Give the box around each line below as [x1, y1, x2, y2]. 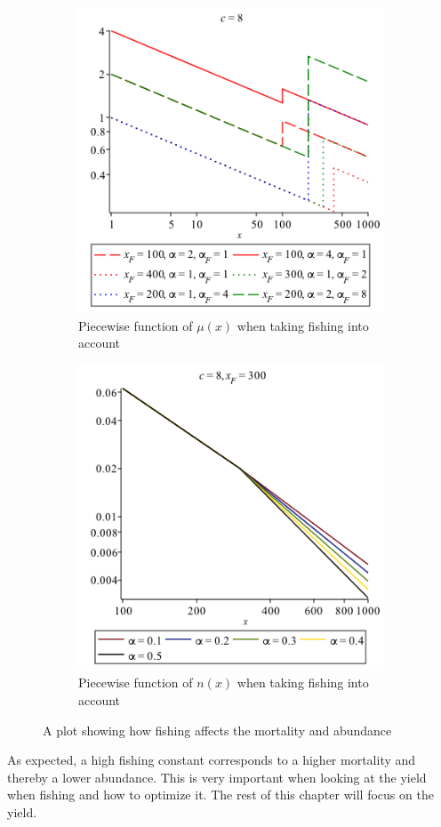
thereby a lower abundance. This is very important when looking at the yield [7, 767, 427, 786]
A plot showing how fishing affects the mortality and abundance [43, 720, 392, 739]
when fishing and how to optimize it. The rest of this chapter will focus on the [7, 785, 434, 804]
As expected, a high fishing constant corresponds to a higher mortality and [7, 751, 416, 769]
